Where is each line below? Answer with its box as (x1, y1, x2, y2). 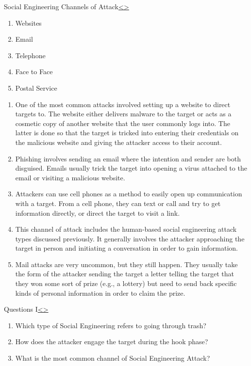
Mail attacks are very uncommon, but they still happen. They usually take (15, 259, 238, 269)
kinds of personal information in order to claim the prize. (15, 287, 185, 298)
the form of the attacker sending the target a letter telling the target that (15, 269, 234, 279)
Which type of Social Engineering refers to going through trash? (15, 320, 206, 330)
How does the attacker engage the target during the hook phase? (15, 336, 208, 347)
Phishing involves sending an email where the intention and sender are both (15, 153, 241, 163)
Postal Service (15, 82, 57, 93)
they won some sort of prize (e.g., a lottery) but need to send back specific (15, 278, 237, 288)
